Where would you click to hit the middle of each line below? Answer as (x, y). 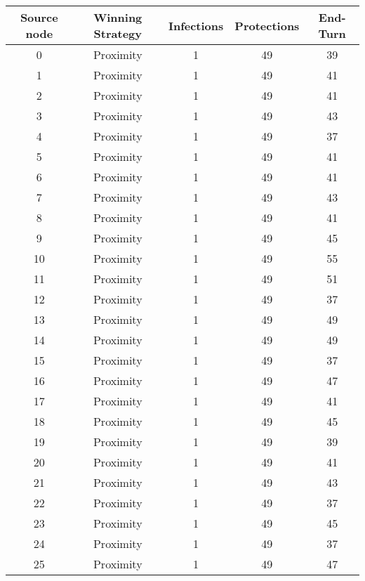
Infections (196, 25)
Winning (118, 17)
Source (39, 17)
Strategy (118, 33)
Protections (267, 25)
